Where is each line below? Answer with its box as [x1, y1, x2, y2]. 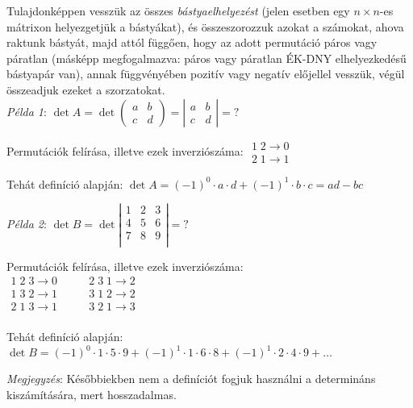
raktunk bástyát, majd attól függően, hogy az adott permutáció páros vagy [6, 34, 378, 51]
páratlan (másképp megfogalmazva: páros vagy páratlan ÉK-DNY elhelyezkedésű [6, 49, 407, 66]
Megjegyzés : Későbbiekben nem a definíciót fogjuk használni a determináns [6, 370, 376, 387]
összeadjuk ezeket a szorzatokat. [6, 81, 165, 98]
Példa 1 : [6, 102, 47, 119]
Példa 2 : [6, 214, 47, 231]
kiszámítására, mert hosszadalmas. [6, 385, 177, 402]
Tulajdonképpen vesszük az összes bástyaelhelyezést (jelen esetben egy [6, 2, 350, 19]
